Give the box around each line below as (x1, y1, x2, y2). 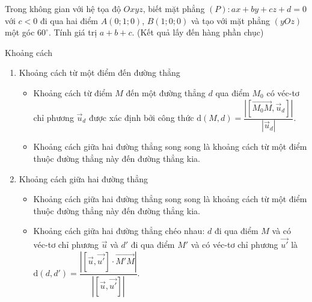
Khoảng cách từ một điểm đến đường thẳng (19, 66, 180, 79)
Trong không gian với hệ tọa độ (5, 2, 121, 14)
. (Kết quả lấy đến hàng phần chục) (132, 26, 264, 39)
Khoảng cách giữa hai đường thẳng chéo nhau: (33, 224, 205, 237)
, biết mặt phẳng (142, 2, 205, 14)
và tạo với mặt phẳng (191, 14, 270, 26)
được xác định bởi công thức (88, 111, 194, 123)
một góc (5, 26, 35, 39)
